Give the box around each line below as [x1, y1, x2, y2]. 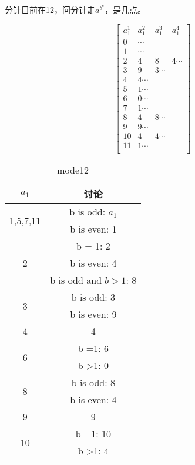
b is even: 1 [70, 222, 117, 236]
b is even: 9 [70, 307, 117, 321]
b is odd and [50, 273, 102, 287]
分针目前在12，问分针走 [5, 4, 95, 15]
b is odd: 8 [71, 376, 116, 390]
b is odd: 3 [71, 290, 116, 304]
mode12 [57, 163, 89, 177]
